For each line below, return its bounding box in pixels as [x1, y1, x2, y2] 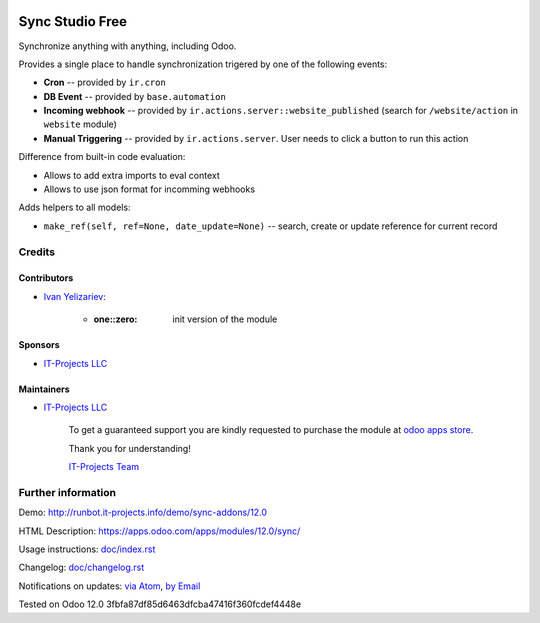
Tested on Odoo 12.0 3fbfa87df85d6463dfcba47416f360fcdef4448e [18, 598, 302, 610]
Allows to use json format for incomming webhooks [43, 183, 255, 195]
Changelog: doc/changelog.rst [18, 561, 145, 574]
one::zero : [93, 313, 138, 325]
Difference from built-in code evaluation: [18, 151, 186, 163]
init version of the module [172, 313, 278, 325]
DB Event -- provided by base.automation [43, 90, 227, 102]
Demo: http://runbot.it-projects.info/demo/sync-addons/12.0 [18, 506, 268, 519]
